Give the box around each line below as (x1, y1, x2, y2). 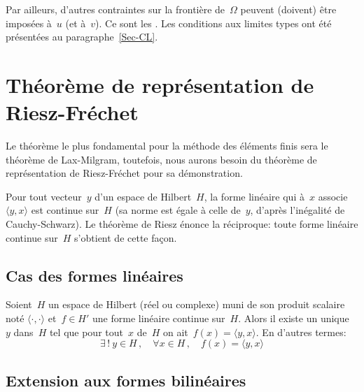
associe (318, 189, 348, 203)
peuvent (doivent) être (240, 2, 337, 16)
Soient (6, 297, 32, 312)
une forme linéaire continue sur (92, 311, 225, 326)
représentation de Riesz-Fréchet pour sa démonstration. (6, 166, 243, 180)
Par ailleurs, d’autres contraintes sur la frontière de (6, 2, 225, 16)
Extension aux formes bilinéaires (6, 369, 246, 391)
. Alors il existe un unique (238, 311, 349, 326)
